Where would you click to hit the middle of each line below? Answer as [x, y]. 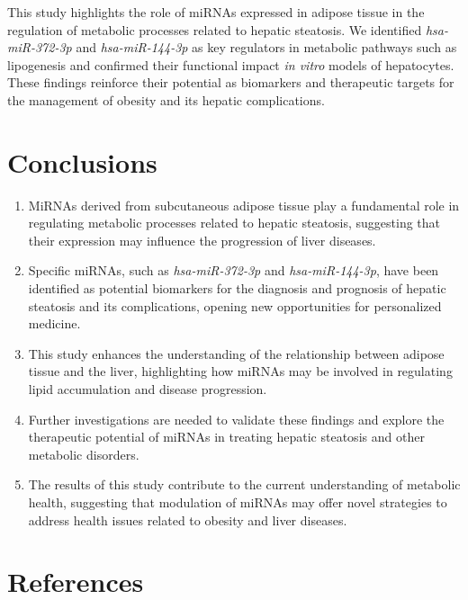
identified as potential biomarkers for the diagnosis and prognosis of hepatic [237, 288]
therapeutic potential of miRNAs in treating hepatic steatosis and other [226, 437]
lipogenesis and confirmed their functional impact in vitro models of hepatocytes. [231, 64]
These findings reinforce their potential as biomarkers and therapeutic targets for [231, 82]
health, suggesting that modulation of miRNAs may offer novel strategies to [238, 502]
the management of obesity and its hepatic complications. [166, 99]
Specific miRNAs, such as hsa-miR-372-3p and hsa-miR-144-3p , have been [234, 270]
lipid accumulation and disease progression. [148, 389]
